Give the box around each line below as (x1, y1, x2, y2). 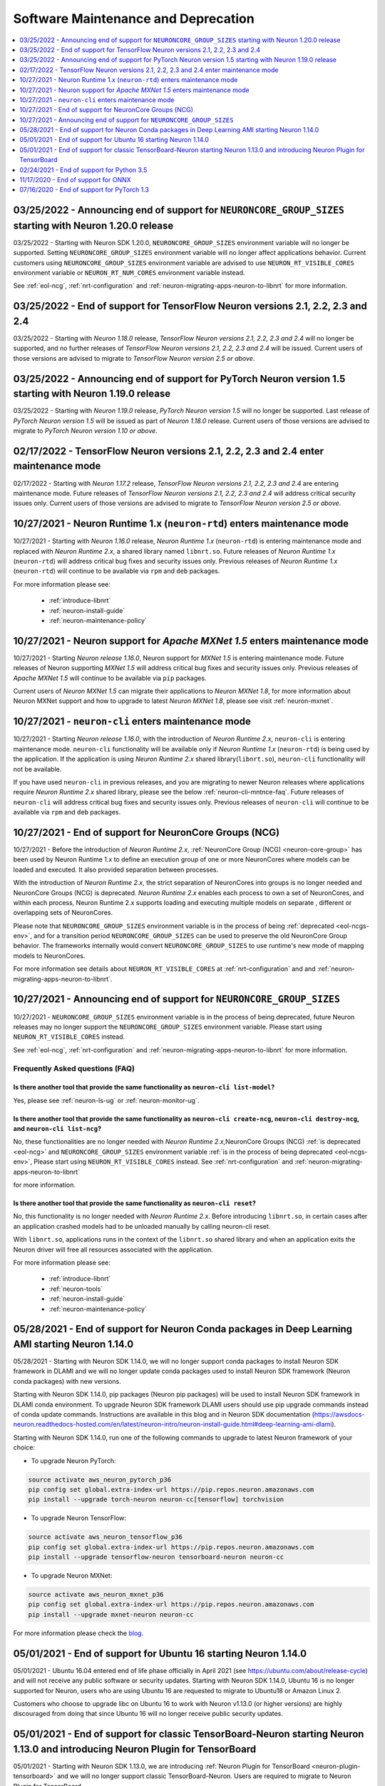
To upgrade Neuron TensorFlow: (31, 1514, 127, 1522)
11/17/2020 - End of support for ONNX (19, 176, 131, 184)
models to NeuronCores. (13, 951, 86, 960)
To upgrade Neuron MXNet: (31, 1572, 113, 1580)
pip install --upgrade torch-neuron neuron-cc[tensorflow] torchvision (28, 1495, 284, 1504)
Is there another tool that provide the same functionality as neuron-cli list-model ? (13, 1083, 275, 1092)
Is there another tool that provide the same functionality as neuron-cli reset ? (13, 1199, 257, 1207)
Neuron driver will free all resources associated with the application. (13, 1245, 213, 1254)
